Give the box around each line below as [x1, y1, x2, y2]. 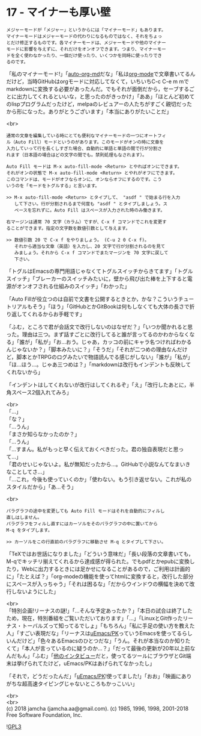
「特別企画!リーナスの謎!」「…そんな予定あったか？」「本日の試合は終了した [6, 607, 193, 614]
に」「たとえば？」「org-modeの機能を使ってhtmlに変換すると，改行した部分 [6, 573, 194, 580]
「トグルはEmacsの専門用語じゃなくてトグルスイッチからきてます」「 [6, 267, 178, 275]
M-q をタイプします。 [6, 527, 53, 533]
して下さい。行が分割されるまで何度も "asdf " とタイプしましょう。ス [14, 201, 168, 207]
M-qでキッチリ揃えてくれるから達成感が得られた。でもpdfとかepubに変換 [6, 558, 190, 565]
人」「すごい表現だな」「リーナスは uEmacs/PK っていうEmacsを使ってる [6, 629, 182, 637]
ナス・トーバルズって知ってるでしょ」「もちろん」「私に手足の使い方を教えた [6, 622, 195, 629]
